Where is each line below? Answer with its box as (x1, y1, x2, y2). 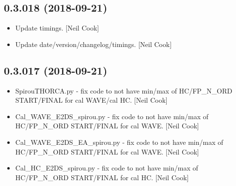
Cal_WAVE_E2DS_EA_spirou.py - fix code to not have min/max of (15, 137, 223, 147)
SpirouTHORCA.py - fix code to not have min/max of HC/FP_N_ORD (15, 85, 233, 95)
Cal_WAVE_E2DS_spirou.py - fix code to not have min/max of (15, 111, 208, 121)
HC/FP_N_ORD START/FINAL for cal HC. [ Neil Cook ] (15, 172, 189, 182)
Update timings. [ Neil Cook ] (15, 23, 99, 33)
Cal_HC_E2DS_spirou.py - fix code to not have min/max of (15, 163, 198, 173)
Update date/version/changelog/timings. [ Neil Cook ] (15, 39, 172, 49)
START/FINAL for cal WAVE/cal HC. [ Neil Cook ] (15, 95, 168, 105)
